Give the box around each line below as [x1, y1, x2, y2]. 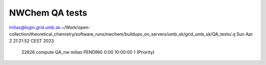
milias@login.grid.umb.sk [9, 24, 61, 30]
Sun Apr [236, 31, 253, 37]
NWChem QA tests [9, 7, 87, 18]
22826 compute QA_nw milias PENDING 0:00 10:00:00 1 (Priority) [21, 49, 155, 55]
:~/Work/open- [60, 24, 91, 30]
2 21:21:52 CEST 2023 [9, 38, 54, 44]
